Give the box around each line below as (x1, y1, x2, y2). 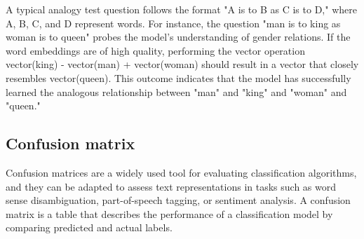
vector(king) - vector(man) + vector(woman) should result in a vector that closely (6, 57, 359, 71)
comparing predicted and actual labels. (6, 220, 173, 235)
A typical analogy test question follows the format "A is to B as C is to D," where (6, 2, 357, 16)
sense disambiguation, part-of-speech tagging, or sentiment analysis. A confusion (6, 193, 351, 207)
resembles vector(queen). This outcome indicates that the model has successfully (6, 70, 351, 85)
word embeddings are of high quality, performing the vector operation (6, 43, 305, 57)
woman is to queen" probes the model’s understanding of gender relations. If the (6, 29, 351, 44)
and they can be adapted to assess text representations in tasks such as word (6, 179, 337, 193)
